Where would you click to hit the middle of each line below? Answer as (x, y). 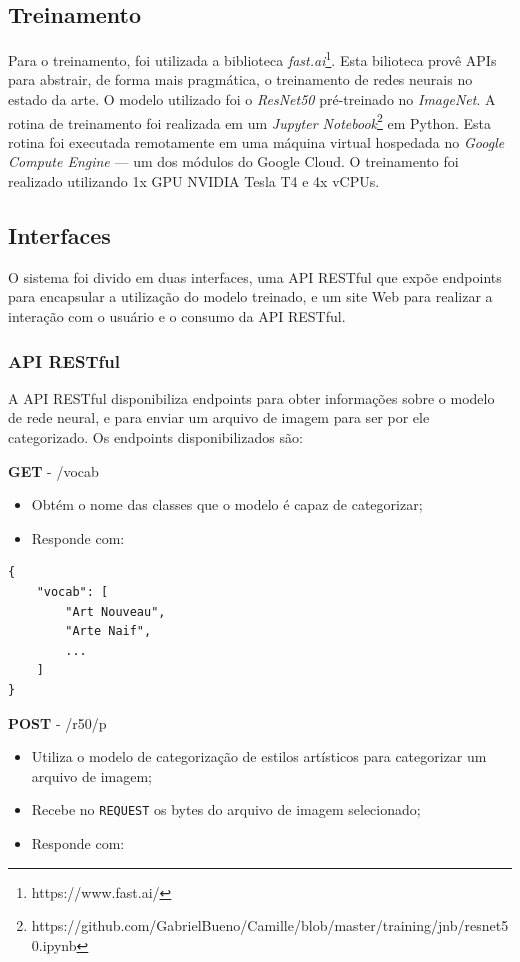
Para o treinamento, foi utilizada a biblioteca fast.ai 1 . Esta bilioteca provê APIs (252, 58)
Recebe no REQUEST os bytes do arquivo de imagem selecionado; (226, 809)
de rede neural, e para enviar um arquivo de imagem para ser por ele (219, 417)
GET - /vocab (53, 470)
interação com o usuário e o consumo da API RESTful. (177, 316)
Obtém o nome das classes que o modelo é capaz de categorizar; (227, 504)
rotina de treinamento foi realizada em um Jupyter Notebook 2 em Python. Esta (250, 121)
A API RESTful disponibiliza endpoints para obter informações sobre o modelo (251, 397)
